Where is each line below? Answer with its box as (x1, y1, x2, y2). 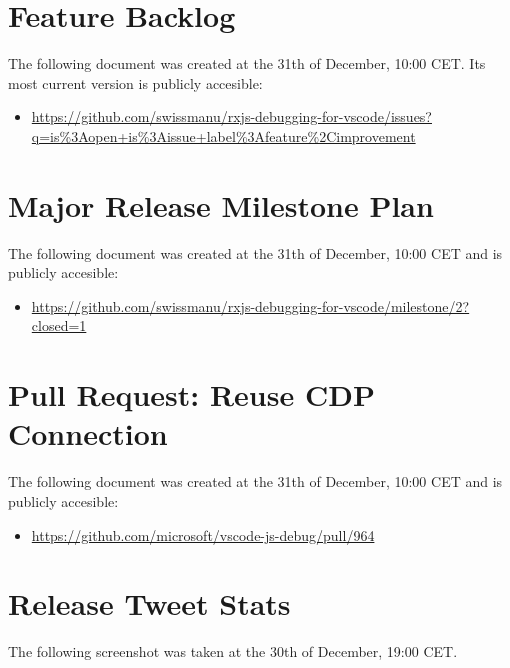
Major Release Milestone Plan (8, 184, 434, 225)
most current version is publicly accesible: (8, 72, 263, 93)
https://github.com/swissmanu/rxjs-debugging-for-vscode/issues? (31, 106, 432, 127)
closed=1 (31, 315, 87, 336)
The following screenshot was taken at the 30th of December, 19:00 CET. (8, 641, 458, 662)
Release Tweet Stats (8, 583, 291, 624)
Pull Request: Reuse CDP (8, 374, 375, 415)
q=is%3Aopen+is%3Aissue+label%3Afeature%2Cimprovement (31, 125, 416, 146)
